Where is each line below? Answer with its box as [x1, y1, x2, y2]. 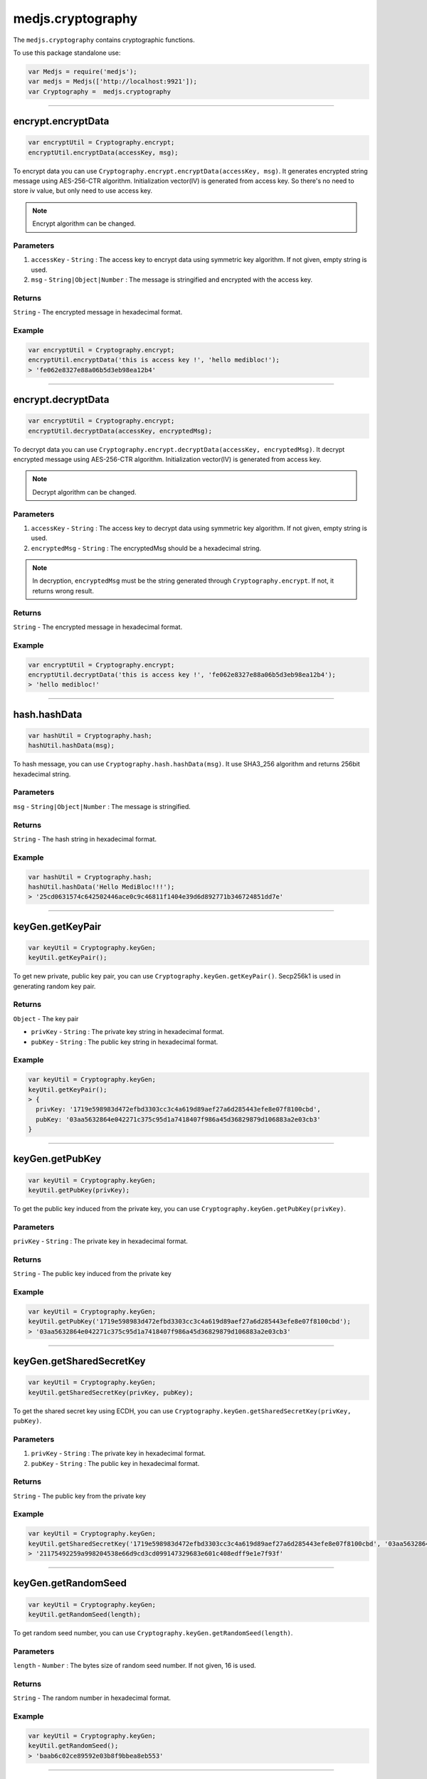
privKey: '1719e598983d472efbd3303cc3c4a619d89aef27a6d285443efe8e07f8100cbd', [36, 1105, 322, 1114]
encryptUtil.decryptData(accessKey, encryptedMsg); [28, 427, 213, 435]
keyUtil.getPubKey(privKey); [28, 1186, 130, 1195]
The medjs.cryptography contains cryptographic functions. [13, 36, 195, 44]
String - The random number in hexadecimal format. [13, 1694, 171, 1702]
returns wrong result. [32, 586, 94, 595]
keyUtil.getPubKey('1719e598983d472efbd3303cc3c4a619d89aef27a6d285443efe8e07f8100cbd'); [28, 1317, 352, 1326]
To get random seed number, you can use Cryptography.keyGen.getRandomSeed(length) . [13, 1628, 293, 1637]
